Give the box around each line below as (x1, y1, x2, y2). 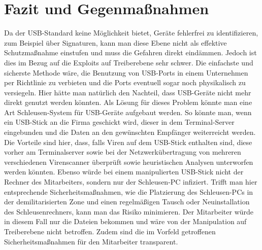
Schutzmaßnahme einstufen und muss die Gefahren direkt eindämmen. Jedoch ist (4, 47, 257, 58)
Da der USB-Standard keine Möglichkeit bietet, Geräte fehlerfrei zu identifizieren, (4, 27, 258, 38)
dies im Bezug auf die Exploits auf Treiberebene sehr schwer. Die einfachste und (4, 57, 253, 67)
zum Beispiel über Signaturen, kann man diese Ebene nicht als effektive (4, 37, 227, 48)
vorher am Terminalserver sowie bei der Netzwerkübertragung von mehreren (4, 147, 241, 157)
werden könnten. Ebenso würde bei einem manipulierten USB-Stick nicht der (4, 166, 244, 177)
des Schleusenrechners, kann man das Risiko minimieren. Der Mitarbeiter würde (4, 206, 254, 217)
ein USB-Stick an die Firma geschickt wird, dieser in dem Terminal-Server (4, 117, 235, 127)
